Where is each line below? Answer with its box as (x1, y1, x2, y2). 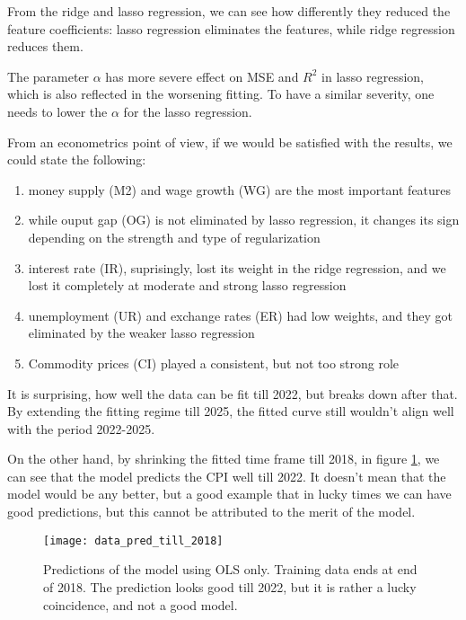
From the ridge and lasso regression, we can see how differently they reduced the (7, 2, 451, 20)
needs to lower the (7, 102, 108, 120)
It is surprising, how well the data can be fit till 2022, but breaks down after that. (7, 384, 458, 403)
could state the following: (7, 150, 146, 169)
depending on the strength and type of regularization (28, 227, 321, 246)
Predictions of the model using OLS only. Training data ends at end (43, 560, 418, 579)
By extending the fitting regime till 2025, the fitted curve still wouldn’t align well (7, 402, 454, 421)
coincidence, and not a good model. (43, 595, 238, 614)
